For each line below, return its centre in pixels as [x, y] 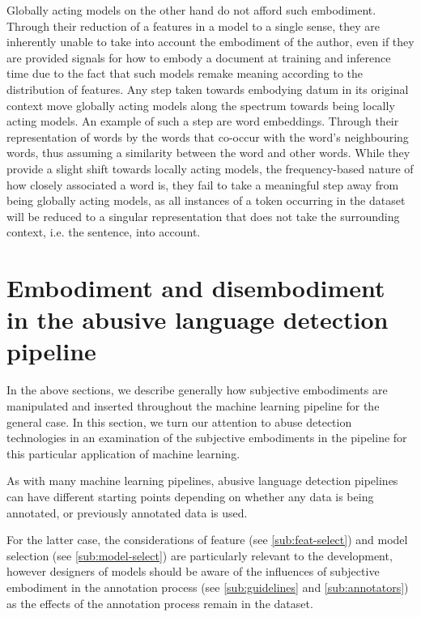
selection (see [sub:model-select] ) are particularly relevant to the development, [200, 555]
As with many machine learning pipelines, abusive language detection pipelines [202, 481]
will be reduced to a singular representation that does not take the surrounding [203, 216]
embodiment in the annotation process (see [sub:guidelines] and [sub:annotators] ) [208, 587]
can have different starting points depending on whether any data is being [190, 496]
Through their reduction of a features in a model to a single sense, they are [193, 26]
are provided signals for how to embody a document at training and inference [199, 57]
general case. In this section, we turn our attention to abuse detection [179, 421]
